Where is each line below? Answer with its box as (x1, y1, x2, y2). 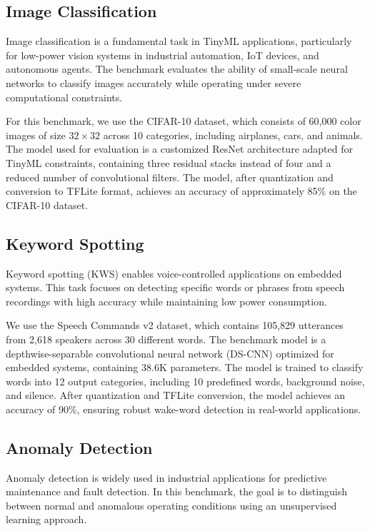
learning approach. (6, 512, 87, 527)
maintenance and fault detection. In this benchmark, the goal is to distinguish (6, 484, 347, 499)
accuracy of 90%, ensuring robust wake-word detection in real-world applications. (6, 401, 361, 416)
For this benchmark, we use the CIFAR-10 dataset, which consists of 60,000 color (6, 113, 361, 128)
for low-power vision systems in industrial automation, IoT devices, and (6, 47, 319, 62)
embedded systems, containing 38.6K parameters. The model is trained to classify (6, 360, 364, 375)
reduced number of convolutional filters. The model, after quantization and (6, 169, 334, 184)
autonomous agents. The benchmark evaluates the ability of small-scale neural (6, 61, 348, 76)
